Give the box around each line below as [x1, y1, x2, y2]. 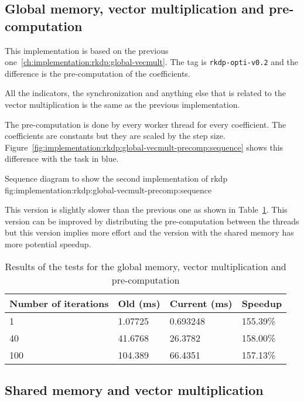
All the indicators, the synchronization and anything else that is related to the [5, 87, 286, 99]
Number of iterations [9, 296, 109, 310]
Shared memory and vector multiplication [5, 380, 264, 398]
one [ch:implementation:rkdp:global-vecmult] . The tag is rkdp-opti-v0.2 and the [5, 56, 298, 68]
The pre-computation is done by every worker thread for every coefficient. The [5, 118, 286, 130]
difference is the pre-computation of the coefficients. [5, 67, 190, 79]
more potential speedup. [5, 237, 91, 250]
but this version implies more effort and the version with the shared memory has [5, 226, 294, 239]
